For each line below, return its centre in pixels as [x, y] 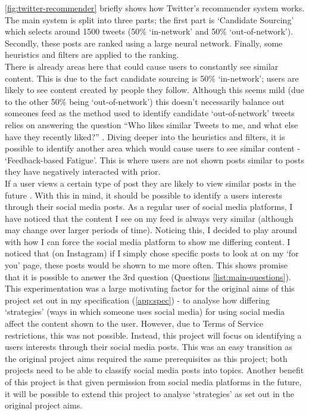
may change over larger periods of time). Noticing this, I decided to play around [151, 230]
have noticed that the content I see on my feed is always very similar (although [149, 218]
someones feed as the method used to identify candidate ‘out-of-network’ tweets [150, 113]
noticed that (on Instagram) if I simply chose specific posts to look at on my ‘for [152, 253]
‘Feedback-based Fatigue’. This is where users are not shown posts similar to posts [155, 160]
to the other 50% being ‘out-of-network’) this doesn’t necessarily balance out [145, 101]
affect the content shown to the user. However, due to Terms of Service [134, 323]
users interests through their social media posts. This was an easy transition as [149, 347]
